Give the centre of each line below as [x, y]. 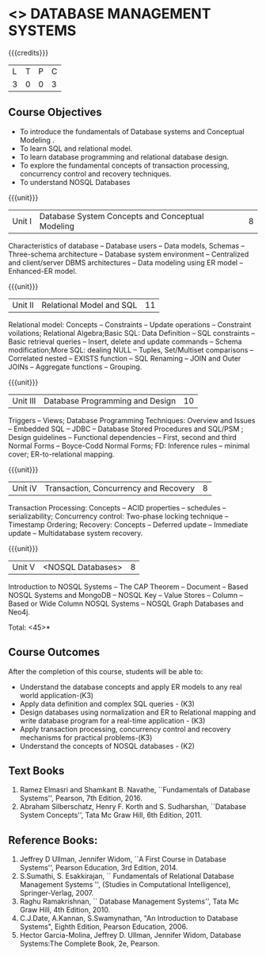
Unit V [24, 567]
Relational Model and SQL [89, 305]
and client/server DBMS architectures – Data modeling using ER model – [126, 262]
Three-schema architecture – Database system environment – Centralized [129, 254]
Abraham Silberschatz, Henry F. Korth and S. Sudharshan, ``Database [133, 807]
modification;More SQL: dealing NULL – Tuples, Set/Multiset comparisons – [131, 349]
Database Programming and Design [110, 400]
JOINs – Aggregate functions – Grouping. [75, 367]
